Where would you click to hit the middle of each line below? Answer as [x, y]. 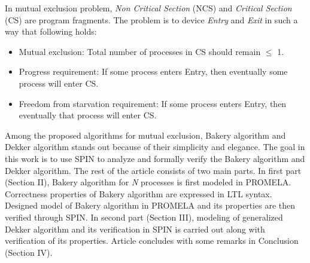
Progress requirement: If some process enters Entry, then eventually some [153, 71]
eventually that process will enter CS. [88, 115]
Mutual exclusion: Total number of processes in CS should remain [140, 51]
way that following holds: [51, 31]
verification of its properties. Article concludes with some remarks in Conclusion [152, 241]
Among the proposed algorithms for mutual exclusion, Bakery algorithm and [145, 135]
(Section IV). [29, 252]
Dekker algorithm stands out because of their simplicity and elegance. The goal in [155, 147]
